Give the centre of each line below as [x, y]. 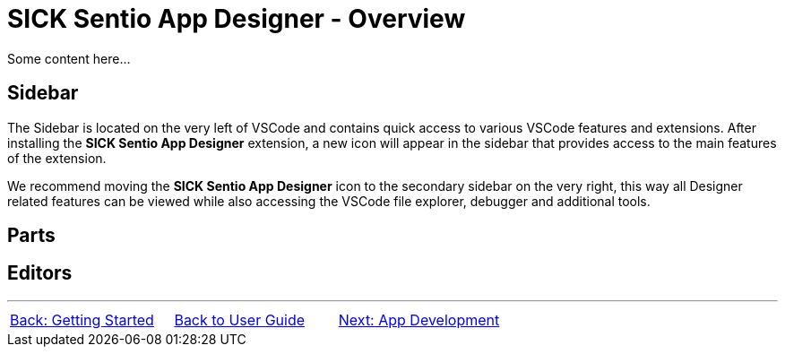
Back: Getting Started [82, 319]
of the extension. [57, 158]
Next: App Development [419, 319]
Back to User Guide [240, 319]
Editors [40, 273]
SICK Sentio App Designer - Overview [237, 19]
